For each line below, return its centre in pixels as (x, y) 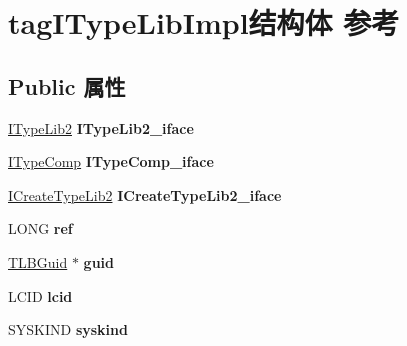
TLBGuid (38, 261)
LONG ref (40, 228)
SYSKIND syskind (68, 329)
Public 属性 (67, 85)
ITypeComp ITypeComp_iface (111, 161)
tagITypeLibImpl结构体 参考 (204, 22)
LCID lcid (40, 295)
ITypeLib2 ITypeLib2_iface (101, 127)
